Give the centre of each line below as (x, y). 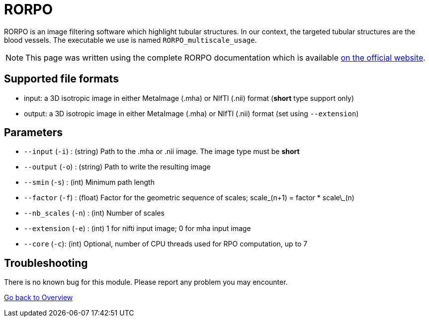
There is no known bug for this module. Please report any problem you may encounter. (146, 282)
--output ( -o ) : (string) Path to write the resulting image (117, 167)
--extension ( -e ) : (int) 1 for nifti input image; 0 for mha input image (137, 229)
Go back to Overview (39, 298)
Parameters (33, 133)
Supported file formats (61, 79)
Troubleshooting (46, 263)
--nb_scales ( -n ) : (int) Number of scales (94, 213)
